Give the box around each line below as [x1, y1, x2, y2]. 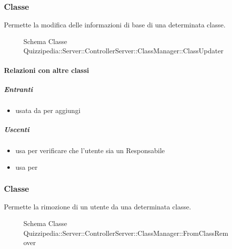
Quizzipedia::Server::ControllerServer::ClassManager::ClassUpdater [23, 45, 224, 56]
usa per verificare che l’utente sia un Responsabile [15, 145, 165, 155]
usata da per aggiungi [15, 105, 81, 115]
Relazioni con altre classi [4, 65, 89, 75]
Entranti [4, 84, 33, 94]
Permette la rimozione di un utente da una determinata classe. [4, 202, 191, 212]
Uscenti [4, 124, 29, 134]
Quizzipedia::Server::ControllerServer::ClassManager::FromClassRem [23, 227, 229, 238]
